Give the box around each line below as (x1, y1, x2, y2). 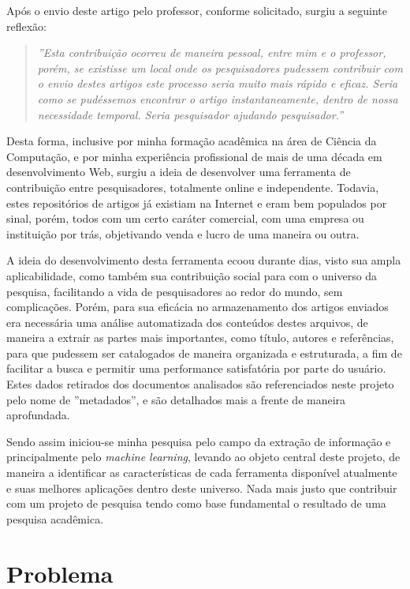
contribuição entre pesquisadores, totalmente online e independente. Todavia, (6, 178, 379, 195)
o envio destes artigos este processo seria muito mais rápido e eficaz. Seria (37, 75, 398, 92)
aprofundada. (6, 407, 70, 423)
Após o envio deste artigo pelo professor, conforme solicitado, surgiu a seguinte (6, 2, 387, 18)
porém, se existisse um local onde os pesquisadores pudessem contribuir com (37, 59, 403, 76)
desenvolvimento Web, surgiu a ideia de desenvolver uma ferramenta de (6, 163, 351, 180)
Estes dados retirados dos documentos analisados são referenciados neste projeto (6, 376, 394, 392)
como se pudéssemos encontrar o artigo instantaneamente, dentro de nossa (37, 90, 398, 107)
